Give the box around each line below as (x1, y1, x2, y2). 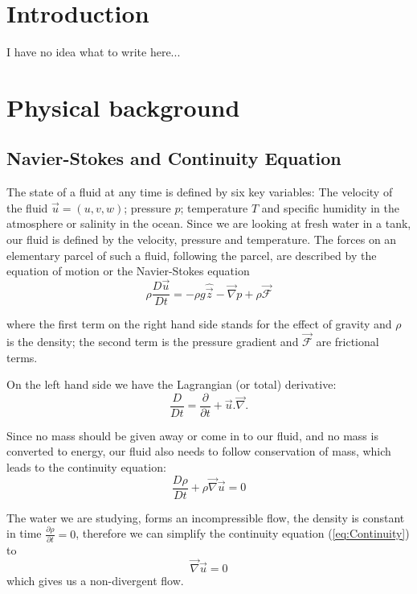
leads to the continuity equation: (6, 458, 166, 475)
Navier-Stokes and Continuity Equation (6, 146, 341, 171)
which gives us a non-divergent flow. (6, 571, 184, 588)
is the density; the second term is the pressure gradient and (6, 332, 299, 349)
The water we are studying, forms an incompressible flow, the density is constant (6, 509, 405, 526)
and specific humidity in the (261, 199, 399, 216)
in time (6, 525, 42, 542)
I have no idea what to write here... (6, 43, 181, 60)
